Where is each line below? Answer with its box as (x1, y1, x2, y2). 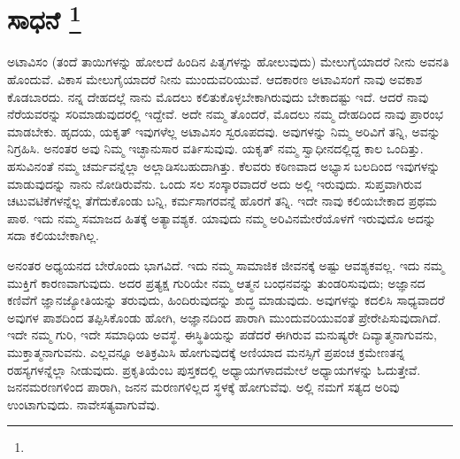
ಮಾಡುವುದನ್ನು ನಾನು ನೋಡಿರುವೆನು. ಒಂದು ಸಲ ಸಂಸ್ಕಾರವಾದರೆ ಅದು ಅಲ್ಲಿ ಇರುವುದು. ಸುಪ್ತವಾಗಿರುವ (7, 174, 422, 192)
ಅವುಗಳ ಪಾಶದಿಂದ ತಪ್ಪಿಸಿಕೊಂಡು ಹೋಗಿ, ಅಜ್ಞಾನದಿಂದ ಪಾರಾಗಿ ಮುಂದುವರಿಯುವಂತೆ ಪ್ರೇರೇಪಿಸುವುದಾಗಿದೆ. (7, 307, 441, 326)
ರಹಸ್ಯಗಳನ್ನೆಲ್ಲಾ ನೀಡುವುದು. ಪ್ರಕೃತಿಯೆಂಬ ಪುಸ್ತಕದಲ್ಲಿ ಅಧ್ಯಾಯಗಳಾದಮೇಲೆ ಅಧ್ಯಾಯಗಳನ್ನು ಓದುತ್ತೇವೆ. (7, 360, 421, 378)
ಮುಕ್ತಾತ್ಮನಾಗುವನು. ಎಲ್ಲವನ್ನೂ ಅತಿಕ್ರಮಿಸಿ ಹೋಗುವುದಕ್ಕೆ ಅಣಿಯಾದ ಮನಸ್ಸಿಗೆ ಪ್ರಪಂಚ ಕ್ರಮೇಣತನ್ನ (7, 342, 405, 361)
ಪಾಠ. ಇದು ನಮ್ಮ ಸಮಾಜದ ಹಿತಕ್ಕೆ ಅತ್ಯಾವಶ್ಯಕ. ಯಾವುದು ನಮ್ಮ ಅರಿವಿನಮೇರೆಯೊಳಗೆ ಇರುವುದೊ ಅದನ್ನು (7, 208, 436, 227)
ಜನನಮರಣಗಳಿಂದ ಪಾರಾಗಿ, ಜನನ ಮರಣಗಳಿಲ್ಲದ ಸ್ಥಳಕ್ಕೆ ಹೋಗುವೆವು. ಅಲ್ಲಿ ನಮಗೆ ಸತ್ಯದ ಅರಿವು (7, 377, 400, 396)
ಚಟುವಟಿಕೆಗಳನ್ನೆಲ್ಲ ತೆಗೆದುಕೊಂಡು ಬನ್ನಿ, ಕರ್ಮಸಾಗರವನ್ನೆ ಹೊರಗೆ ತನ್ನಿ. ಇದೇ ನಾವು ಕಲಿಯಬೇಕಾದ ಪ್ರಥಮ (7, 191, 437, 210)
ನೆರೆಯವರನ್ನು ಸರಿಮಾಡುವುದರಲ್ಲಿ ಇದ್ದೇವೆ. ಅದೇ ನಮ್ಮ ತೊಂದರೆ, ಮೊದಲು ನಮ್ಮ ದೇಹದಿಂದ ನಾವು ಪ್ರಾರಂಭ (7, 105, 444, 123)
